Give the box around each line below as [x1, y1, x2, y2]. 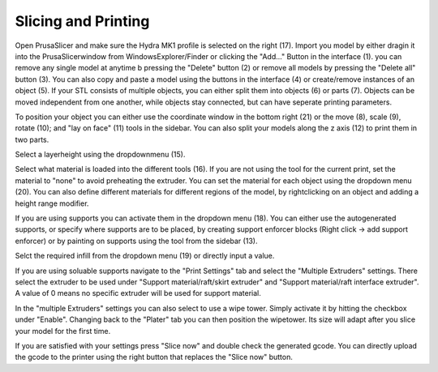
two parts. [15, 135, 49, 144]
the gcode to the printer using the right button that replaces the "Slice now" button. [15, 353, 294, 362]
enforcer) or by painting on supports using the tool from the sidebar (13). [15, 236, 258, 246]
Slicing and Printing [15, 12, 150, 30]
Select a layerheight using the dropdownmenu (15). [15, 150, 186, 160]
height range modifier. [15, 199, 89, 208]
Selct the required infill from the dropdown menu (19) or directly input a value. [15, 251, 275, 261]
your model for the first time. [15, 326, 111, 336]
